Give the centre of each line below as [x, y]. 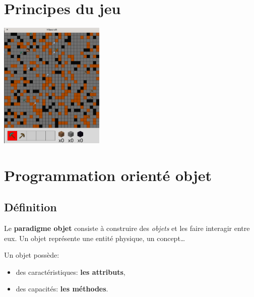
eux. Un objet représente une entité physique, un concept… [95, 238]
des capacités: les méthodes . [62, 289]
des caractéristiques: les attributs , [71, 272]
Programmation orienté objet [108, 175]
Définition [30, 207]
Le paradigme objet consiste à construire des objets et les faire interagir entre [127, 228]
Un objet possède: [32, 255]
